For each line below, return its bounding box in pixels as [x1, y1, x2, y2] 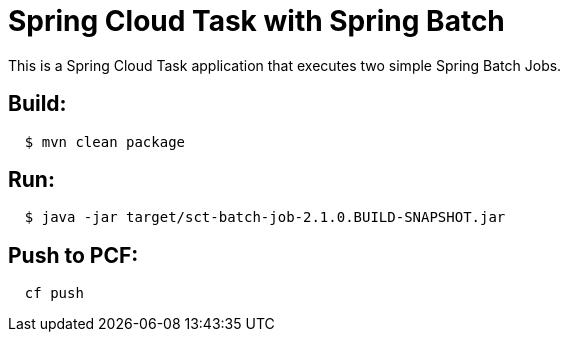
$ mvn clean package [24, 133, 186, 150]
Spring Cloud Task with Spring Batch [8, 4, 505, 38]
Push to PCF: [8, 242, 139, 268]
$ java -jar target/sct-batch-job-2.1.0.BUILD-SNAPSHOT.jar [24, 209, 506, 226]
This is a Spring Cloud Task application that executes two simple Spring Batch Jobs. [8, 56, 562, 74]
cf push [24, 285, 84, 302]
